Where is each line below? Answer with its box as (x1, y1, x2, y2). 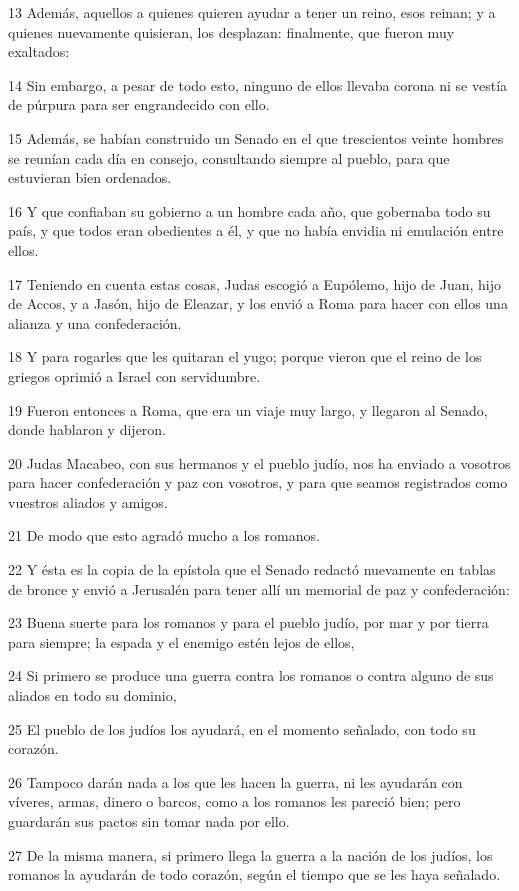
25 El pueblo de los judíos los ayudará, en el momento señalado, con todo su (8, 718, 476, 739)
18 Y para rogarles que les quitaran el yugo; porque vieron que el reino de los (8, 346, 482, 367)
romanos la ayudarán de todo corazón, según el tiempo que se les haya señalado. (8, 864, 501, 885)
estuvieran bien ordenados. (8, 167, 172, 188)
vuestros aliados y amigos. (8, 491, 168, 512)
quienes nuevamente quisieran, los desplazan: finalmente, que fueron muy (8, 21, 455, 42)
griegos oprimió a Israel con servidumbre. (8, 365, 261, 386)
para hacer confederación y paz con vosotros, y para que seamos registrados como (8, 472, 508, 493)
